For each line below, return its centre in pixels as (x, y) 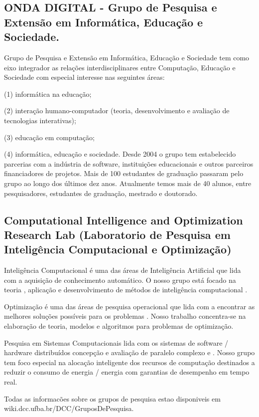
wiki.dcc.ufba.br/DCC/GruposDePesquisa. (69, 408)
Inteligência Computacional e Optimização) (118, 249)
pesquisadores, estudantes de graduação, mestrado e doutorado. (101, 193)
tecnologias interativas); (40, 120)
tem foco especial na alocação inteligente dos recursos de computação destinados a (129, 362)
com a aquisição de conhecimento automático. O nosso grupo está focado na (120, 280)
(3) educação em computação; (49, 137)
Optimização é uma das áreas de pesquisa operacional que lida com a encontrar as (129, 306)
